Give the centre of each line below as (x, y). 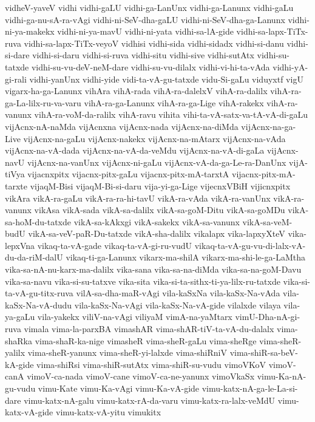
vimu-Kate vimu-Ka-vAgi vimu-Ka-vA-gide (119, 388)
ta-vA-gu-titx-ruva (39, 293)
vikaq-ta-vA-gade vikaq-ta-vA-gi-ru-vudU (115, 245)
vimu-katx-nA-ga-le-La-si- (250, 388)
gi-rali (16, 79)
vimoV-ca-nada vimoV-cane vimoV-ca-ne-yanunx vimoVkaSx (141, 376)
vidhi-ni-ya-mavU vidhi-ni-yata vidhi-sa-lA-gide (145, 31)
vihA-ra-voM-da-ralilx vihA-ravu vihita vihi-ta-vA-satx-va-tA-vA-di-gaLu (171, 114)
